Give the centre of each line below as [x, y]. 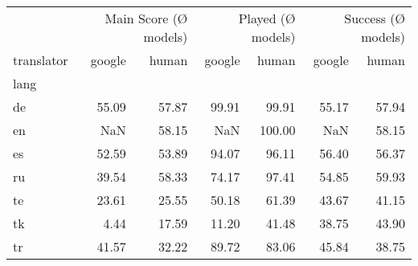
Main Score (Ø [146, 18]
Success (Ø [375, 18]
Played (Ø [267, 18]
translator [41, 60]
